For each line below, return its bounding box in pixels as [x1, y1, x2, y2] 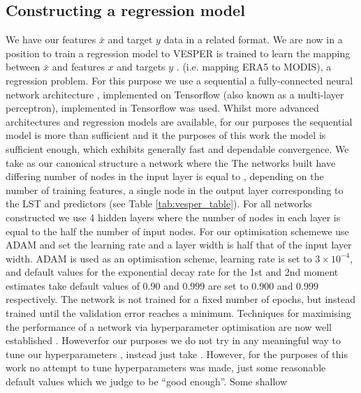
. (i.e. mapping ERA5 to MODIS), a [176, 59, 332, 74]
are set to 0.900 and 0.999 [207, 278, 318, 292]
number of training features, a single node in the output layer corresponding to [6, 182, 344, 197]
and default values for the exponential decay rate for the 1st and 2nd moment [6, 265, 339, 279]
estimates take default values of [6, 278, 140, 292]
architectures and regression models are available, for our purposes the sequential [6, 114, 353, 128]
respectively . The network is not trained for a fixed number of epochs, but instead [6, 292, 356, 306]
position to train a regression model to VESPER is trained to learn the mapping [6, 45, 351, 60]
